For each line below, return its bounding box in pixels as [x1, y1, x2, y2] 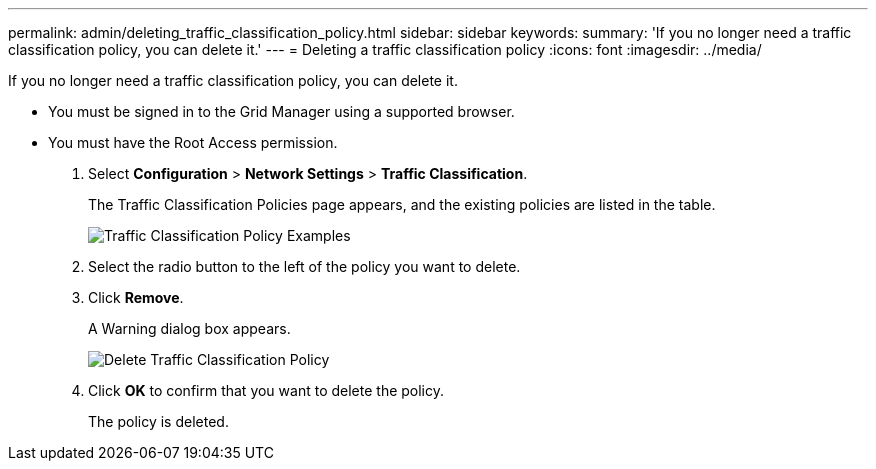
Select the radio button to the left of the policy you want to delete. [88, 258, 521, 275]
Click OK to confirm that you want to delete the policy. [88, 382, 445, 399]
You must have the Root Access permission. [48, 134, 338, 151]
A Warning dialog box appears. [88, 320, 291, 337]
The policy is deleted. [88, 413, 229, 430]
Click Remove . [88, 289, 184, 306]
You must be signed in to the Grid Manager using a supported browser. [48, 103, 515, 120]
